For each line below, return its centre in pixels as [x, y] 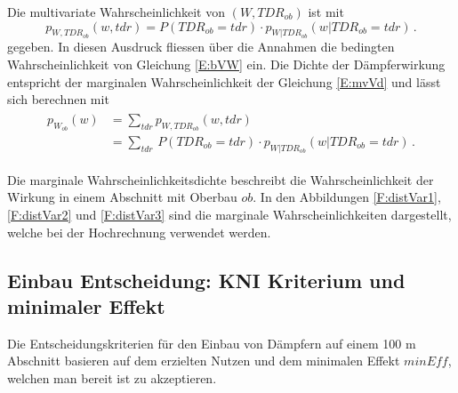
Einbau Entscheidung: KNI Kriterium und [206, 280]
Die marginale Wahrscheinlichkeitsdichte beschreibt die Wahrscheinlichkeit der [221, 179]
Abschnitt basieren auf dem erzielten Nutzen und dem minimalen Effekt [204, 361]
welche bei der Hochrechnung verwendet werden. [139, 232]
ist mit [326, 12]
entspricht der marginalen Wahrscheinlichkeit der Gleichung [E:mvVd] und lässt [224, 81]
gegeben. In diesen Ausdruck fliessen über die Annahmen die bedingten [201, 47]
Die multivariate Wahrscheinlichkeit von [116, 12]
